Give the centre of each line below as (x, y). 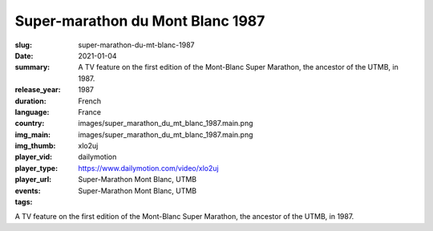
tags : (24, 202)
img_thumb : (35, 146)
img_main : (33, 134)
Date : (24, 55)
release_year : (38, 90)
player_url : (33, 180)
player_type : (36, 168)
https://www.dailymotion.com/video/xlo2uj (149, 168)
